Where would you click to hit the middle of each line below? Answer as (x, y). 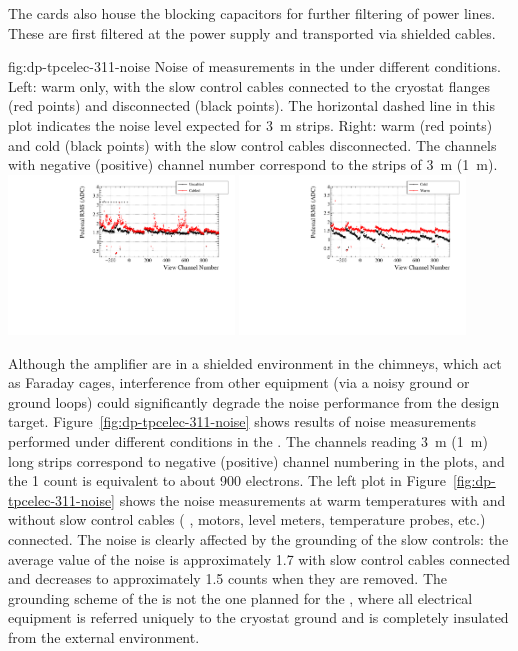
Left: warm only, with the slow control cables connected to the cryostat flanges (249, 85)
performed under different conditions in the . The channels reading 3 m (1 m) (248, 441)
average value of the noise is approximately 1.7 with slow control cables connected (259, 558)
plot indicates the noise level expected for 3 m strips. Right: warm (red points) (250, 124)
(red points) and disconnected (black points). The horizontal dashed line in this (252, 105)
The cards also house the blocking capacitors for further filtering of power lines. (252, 13)
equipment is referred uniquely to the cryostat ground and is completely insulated (258, 617)
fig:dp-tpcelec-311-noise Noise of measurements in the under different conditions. (254, 66)
